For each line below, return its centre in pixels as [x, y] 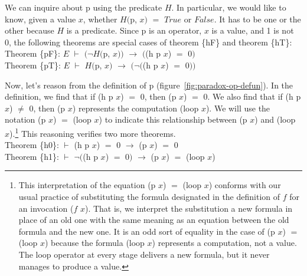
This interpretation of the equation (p [87, 185]
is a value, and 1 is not [253, 30]
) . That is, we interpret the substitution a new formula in [189, 208]
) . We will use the [238, 108]
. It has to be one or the [257, 19]
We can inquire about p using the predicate [84, 7]
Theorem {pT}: [33, 65]
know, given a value [40, 19]
